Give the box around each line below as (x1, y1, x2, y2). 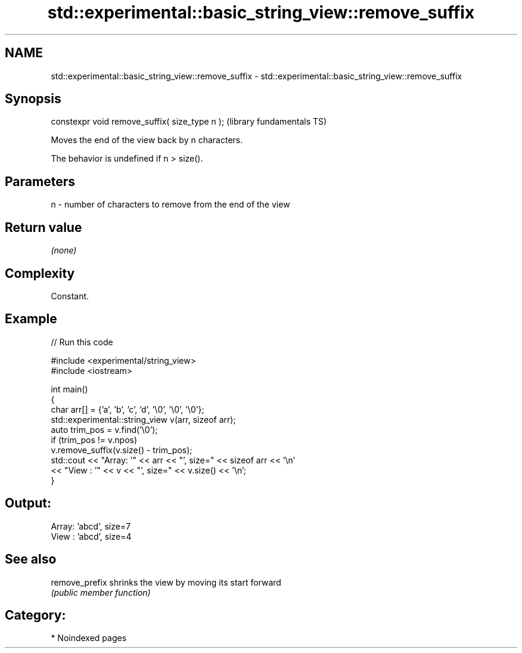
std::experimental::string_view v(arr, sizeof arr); (51, 414, 236, 425)
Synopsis (5, 91, 61, 107)
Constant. (51, 290, 89, 301)
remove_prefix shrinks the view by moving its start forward (51, 577, 281, 587)
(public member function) (51, 587, 151, 598)
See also (5, 552, 57, 567)
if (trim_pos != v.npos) (51, 434, 138, 445)
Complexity (5, 265, 75, 281)
